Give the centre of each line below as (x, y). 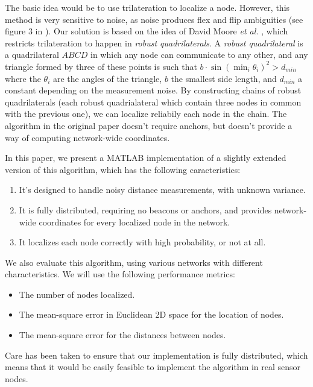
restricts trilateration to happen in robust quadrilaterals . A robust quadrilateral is (154, 42)
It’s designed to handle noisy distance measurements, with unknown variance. (162, 190)
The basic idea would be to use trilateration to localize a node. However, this (147, 7)
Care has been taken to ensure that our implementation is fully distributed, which (156, 355)
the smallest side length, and (224, 78)
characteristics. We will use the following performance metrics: (120, 274)
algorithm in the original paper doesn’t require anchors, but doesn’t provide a (149, 125)
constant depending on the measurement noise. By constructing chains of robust (153, 90)
